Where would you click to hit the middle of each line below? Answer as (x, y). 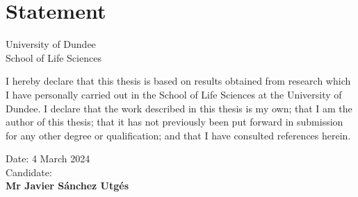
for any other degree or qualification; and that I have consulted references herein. (178, 135)
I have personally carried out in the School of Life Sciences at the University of (174, 94)
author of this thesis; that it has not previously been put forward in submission (174, 122)
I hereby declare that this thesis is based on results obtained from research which (178, 81)
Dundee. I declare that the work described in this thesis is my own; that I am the (179, 108)
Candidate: (29, 172)
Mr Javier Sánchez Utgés (67, 186)
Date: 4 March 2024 (48, 159)
